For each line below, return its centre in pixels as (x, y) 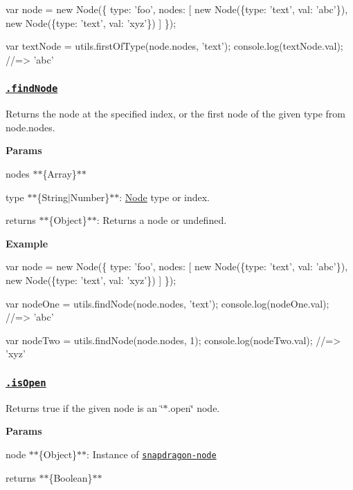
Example (27, 243)
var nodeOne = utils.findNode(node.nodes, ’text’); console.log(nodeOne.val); (168, 303)
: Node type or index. (165, 197)
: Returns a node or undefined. (162, 220)
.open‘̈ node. (194, 407)
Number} (90, 197)
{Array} (60, 173)
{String (52, 197)
